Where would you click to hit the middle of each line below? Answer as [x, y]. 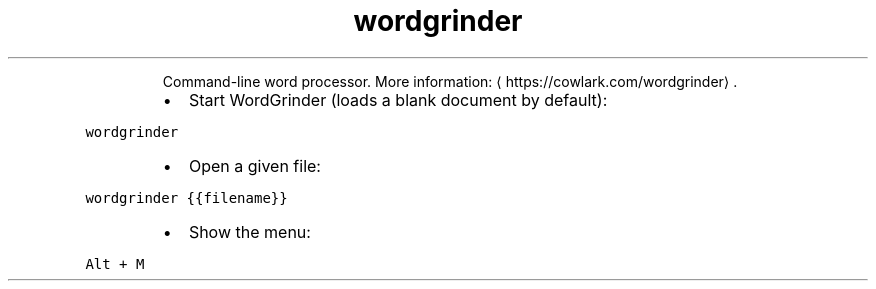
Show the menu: [249, 231]
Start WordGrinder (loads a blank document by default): [398, 99]
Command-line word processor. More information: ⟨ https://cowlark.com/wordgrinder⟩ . [450, 81]
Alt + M [115, 263]
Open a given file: [254, 165]
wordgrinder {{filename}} [186, 197]
